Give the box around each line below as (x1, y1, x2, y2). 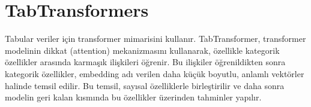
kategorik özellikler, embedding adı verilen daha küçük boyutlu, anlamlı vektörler (5, 67, 304, 80)
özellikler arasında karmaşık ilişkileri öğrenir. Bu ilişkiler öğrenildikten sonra (5, 56, 286, 68)
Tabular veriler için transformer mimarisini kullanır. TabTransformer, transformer (5, 32, 306, 45)
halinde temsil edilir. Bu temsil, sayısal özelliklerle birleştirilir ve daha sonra (5, 79, 285, 91)
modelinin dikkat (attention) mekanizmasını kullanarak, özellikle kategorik (5, 44, 280, 56)
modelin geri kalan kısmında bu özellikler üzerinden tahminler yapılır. (5, 91, 262, 103)
